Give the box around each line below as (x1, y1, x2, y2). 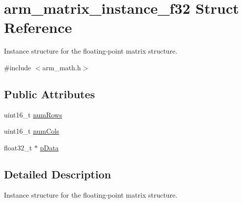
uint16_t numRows (4, 109, 62, 119)
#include (4, 62, 31, 72)
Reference (4, 17, 72, 37)
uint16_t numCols (4, 126, 59, 136)
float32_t (4, 142, 32, 152)
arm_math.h (42, 62, 81, 72)
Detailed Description (4, 166, 111, 181)
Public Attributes (4, 86, 95, 101)
